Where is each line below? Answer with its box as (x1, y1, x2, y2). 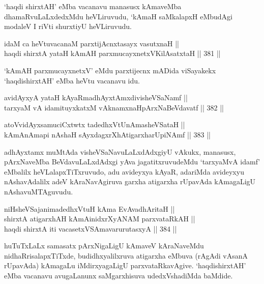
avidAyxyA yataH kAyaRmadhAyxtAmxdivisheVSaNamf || (4, 92, 188, 103)
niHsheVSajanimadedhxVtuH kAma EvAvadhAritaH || (4, 203, 175, 214)
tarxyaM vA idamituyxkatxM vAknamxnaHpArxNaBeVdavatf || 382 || (4, 102, 224, 112)
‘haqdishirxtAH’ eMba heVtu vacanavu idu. (4, 75, 140, 86)
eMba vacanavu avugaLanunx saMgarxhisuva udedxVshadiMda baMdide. (4, 270, 233, 281)
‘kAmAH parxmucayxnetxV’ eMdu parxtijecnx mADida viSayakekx (4, 65, 216, 75)
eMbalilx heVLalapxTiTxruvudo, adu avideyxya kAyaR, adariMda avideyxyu (4, 166, 244, 177)
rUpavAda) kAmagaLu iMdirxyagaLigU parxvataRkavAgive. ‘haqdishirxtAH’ (4, 260, 246, 271)
